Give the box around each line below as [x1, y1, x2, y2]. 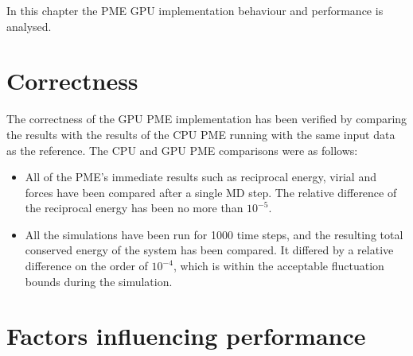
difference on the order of [25, 257, 148, 274]
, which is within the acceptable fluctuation [173, 257, 384, 274]
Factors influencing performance [6, 319, 366, 352]
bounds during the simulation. [25, 273, 173, 289]
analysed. [6, 17, 52, 34]
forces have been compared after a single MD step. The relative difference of [25, 184, 397, 200]
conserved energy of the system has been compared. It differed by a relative [25, 242, 394, 258]
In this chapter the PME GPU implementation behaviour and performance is [6, 2, 384, 18]
